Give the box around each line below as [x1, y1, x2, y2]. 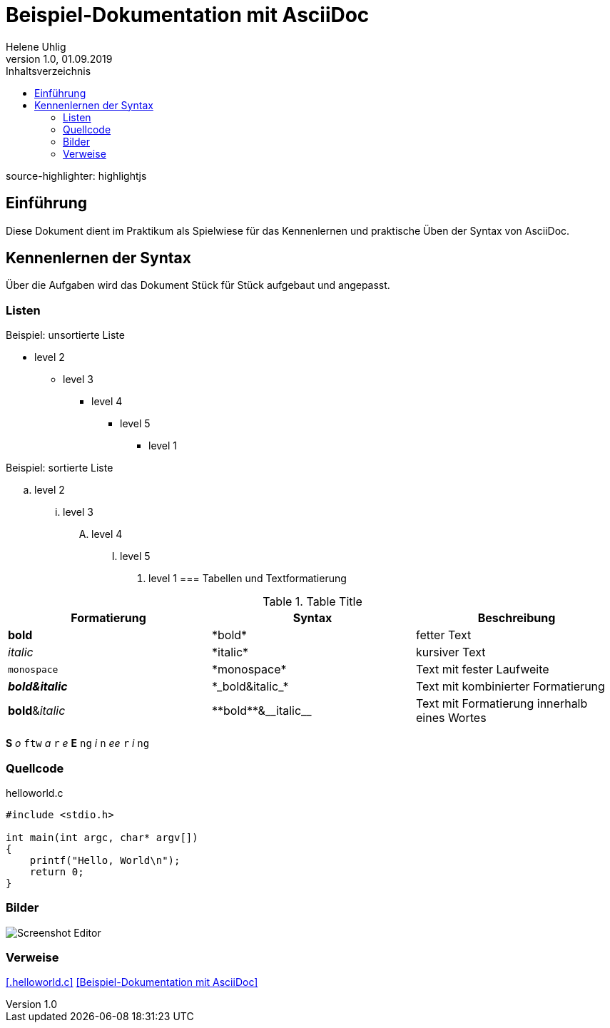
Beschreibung [477, 611, 556, 626]
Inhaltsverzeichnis [6, 64, 91, 77]
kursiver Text [415, 645, 486, 660]
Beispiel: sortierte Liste [6, 462, 113, 474]
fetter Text [415, 628, 472, 643]
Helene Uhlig [6, 40, 66, 53]
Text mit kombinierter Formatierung [415, 679, 605, 694]
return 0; [29, 865, 84, 877]
